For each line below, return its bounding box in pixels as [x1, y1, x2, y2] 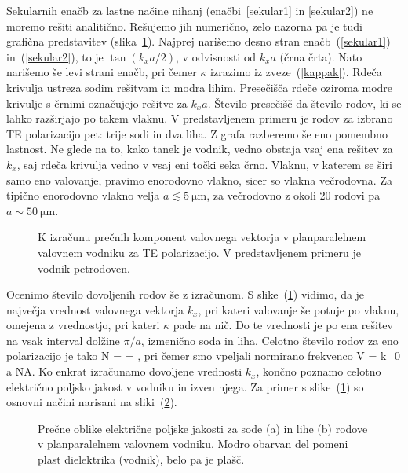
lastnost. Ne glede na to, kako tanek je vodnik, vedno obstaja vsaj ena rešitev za [6, 141, 393, 157]
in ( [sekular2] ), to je [6, 48, 104, 64]
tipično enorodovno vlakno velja [6, 187, 160, 203]
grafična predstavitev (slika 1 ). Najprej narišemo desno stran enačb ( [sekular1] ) [6, 33, 391, 49]
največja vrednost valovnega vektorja [6, 301, 184, 317]
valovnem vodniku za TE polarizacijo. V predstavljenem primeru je [38, 244, 361, 260]
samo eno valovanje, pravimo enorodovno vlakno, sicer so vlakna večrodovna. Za [6, 171, 392, 188]
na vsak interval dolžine [6, 332, 120, 348]
